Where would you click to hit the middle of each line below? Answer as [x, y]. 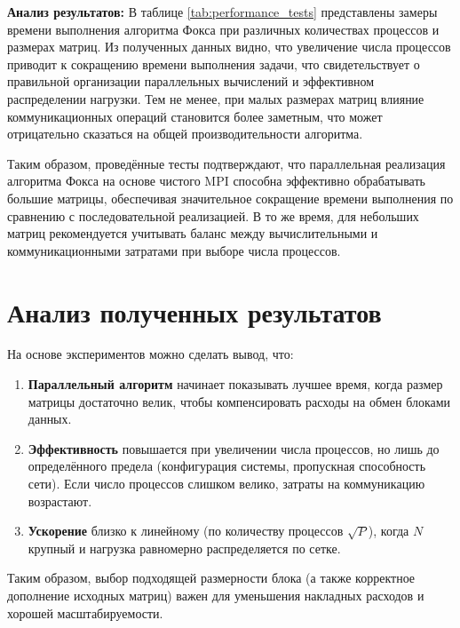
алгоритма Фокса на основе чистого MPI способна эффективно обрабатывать [216, 181]
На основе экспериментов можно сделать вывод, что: [151, 354]
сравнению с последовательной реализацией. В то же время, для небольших [213, 215]
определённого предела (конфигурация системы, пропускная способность [227, 466]
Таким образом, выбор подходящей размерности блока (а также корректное [211, 578]
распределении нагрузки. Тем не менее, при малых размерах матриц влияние [216, 98]
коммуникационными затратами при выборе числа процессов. [174, 250]
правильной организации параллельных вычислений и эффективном [191, 81]
